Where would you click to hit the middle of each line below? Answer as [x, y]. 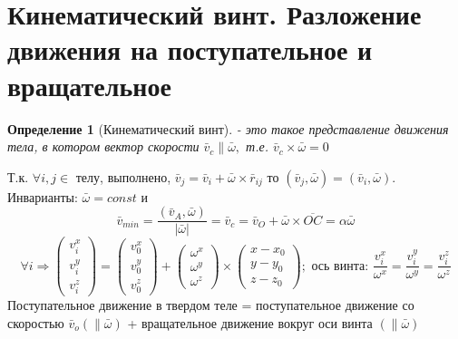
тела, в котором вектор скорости [103, 146]
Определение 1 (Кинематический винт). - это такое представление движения [228, 128]
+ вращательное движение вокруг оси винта [250, 322]
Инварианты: [43, 196]
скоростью [36, 322]
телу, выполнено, [123, 176]
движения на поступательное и [190, 49]
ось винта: [340, 266]
